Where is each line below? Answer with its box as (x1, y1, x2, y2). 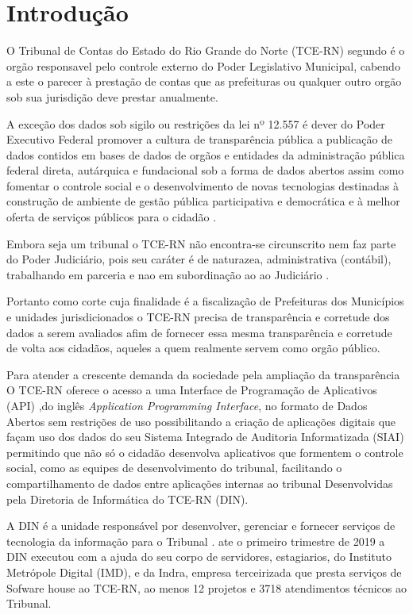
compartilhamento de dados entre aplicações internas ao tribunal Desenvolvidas (6, 474, 393, 491)
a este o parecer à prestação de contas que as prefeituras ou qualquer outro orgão (6, 73, 402, 90)
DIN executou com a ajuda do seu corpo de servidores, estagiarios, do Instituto (6, 548, 392, 565)
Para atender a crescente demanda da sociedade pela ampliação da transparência (6, 366, 400, 382)
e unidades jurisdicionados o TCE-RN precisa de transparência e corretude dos (6, 309, 390, 325)
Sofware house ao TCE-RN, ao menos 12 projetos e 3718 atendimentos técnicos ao (6, 579, 407, 596)
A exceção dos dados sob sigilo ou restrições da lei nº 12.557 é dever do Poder (6, 115, 385, 132)
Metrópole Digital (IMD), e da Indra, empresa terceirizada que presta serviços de (6, 563, 402, 580)
